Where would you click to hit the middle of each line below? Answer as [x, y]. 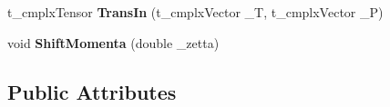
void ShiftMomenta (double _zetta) [113, 42]
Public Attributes [92, 91]
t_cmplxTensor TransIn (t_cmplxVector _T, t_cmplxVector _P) [195, 12]
